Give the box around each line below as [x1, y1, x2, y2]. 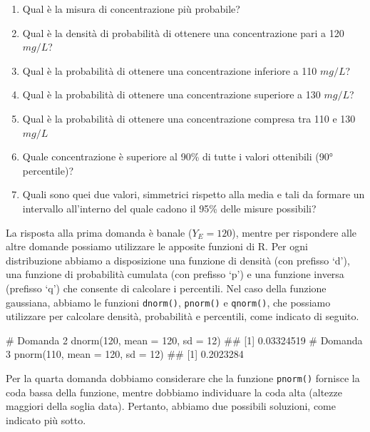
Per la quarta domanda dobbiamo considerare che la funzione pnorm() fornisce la [6, 370, 360, 385]
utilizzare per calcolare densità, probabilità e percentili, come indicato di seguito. [6, 309, 359, 324]
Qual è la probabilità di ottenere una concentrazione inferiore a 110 [22, 63, 317, 78]
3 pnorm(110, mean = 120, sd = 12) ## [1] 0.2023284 [6, 346, 244, 361]
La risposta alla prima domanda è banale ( [6, 225, 192, 240]
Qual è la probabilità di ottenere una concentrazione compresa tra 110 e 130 [22, 110, 356, 125]
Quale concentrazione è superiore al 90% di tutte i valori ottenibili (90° [22, 149, 333, 164]
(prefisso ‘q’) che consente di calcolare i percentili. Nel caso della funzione [6, 280, 327, 295]
